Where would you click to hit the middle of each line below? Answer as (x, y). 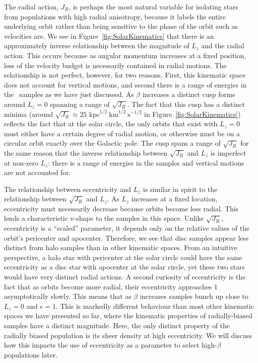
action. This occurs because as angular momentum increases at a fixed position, (125, 55)
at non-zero (21, 162)
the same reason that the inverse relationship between (86, 152)
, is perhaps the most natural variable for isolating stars (154, 6)
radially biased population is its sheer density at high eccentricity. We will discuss (128, 335)
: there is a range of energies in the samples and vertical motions (146, 162)
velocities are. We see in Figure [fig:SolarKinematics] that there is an (109, 36)
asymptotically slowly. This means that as (68, 296)
